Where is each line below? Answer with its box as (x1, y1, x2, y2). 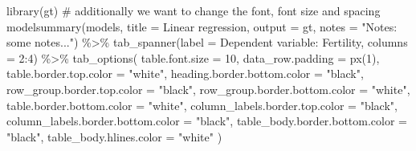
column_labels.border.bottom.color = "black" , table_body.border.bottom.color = (6, 112, 408, 129)
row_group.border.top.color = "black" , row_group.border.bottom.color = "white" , (6, 80, 410, 97)
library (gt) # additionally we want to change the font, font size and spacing (6, 2, 381, 18)
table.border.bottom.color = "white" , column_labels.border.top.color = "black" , (6, 96, 398, 113)
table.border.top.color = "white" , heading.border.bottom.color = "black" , (6, 65, 364, 82)
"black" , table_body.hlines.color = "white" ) (6, 128, 222, 145)
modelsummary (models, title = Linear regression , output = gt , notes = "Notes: (6, 18, 398, 35)
